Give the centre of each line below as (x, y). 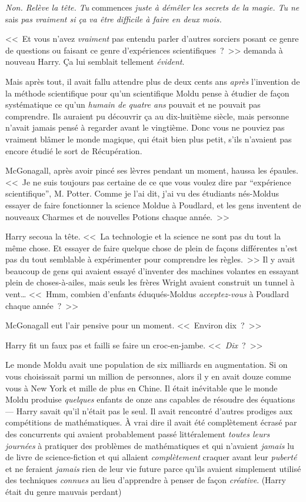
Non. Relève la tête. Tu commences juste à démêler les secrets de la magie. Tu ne (152, 7)
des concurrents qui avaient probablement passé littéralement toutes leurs (138, 434)
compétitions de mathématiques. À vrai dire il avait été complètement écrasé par (151, 422)
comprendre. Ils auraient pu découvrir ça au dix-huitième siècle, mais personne (147, 116)
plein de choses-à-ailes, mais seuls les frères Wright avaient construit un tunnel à (150, 282)
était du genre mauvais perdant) (64, 491)
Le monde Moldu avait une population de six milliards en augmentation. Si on (147, 365)
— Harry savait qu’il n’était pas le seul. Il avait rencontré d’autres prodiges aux (149, 410)
